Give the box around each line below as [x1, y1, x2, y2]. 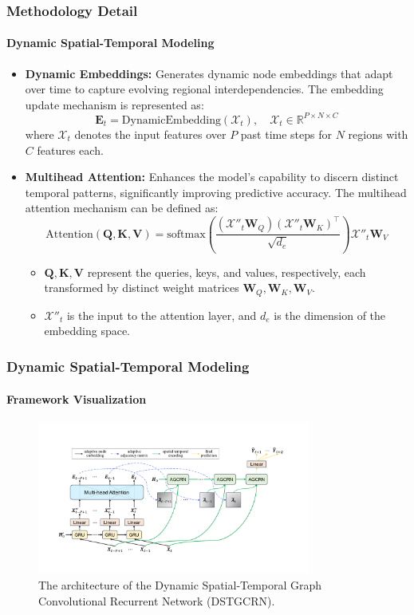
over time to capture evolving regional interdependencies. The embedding [25, 81, 384, 97]
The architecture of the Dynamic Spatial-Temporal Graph [38, 577, 322, 593]
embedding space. [44, 322, 131, 339]
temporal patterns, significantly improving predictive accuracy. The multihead [25, 183, 407, 200]
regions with [348, 125, 408, 142]
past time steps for [240, 125, 333, 142]
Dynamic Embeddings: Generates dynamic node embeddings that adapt [25, 65, 393, 81]
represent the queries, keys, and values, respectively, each [87, 263, 366, 280]
